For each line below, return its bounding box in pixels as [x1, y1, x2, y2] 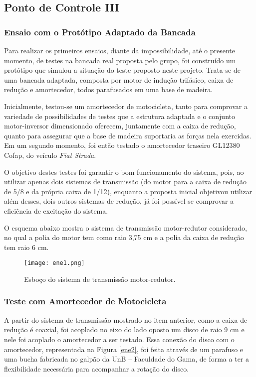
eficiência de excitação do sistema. [4, 205, 108, 216]
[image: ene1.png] [24, 259, 85, 267]
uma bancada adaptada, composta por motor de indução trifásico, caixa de [4, 74, 234, 85]
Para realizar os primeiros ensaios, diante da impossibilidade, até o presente [4, 45, 235, 55]
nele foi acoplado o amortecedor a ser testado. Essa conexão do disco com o [4, 334, 235, 344]
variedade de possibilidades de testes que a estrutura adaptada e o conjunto [4, 111, 235, 121]
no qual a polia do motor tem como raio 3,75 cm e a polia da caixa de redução [4, 232, 244, 243]
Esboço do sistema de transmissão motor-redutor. [24, 273, 176, 284]
